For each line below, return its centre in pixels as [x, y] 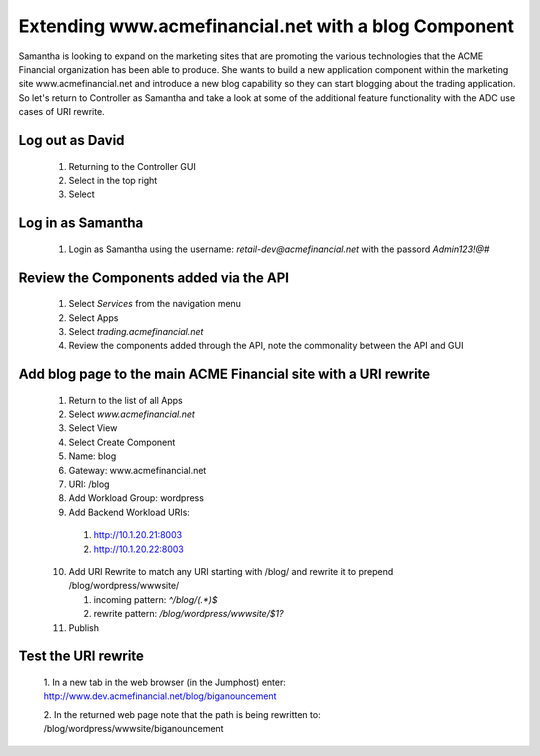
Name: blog [92, 456]
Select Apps [93, 317]
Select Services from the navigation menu [155, 304]
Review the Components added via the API [154, 277]
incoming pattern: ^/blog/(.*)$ [155, 599]
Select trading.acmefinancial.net [136, 331]
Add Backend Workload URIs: [129, 512]
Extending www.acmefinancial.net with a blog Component [266, 26]
